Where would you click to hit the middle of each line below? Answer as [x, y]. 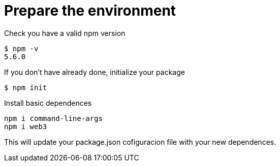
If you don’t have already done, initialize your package [95, 72]
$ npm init [26, 87]
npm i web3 [26, 126]
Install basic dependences [48, 103]
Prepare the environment [90, 11]
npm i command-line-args [53, 118]
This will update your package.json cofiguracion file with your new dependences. [140, 142]
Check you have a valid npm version [65, 33]
